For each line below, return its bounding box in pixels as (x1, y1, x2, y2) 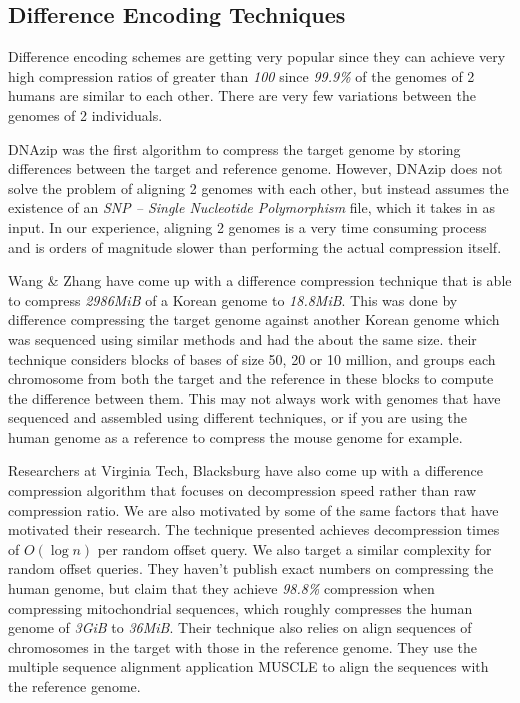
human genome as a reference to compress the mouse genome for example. (8, 426, 463, 447)
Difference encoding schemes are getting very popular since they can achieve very (8, 46, 506, 67)
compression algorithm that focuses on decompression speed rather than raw (8, 480, 477, 501)
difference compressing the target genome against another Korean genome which (8, 309, 500, 330)
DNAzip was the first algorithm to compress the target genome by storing (8, 138, 461, 159)
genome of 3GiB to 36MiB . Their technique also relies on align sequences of (8, 617, 472, 638)
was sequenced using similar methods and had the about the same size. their (8, 328, 477, 349)
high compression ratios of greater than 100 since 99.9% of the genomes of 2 (8, 65, 475, 86)
